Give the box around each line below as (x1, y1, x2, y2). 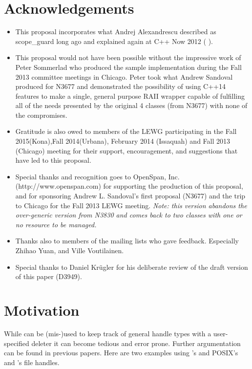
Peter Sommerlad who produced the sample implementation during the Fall (15, 62, 242, 72)
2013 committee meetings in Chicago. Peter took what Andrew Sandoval (15, 71, 233, 82)
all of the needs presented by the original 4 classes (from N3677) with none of (15, 100, 248, 110)
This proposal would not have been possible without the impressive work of (15, 52, 241, 63)
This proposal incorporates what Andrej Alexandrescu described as (15, 26, 216, 37)
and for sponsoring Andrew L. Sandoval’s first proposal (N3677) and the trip (15, 191, 246, 201)
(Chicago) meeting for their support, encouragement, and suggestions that (15, 145, 238, 155)
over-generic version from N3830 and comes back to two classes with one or (15, 210, 242, 220)
